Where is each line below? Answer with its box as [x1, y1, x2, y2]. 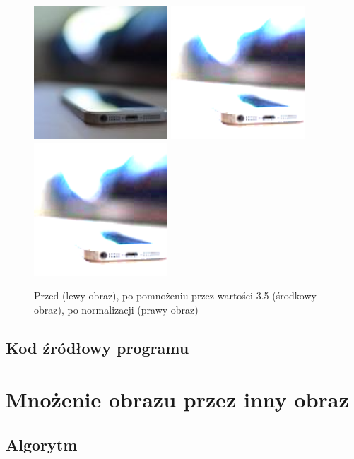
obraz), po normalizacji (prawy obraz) [34, 302, 199, 316]
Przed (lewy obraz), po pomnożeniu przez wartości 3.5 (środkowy [34, 288, 317, 303]
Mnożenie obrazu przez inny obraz [6, 385, 349, 414]
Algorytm [6, 433, 78, 455]
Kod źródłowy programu [6, 336, 189, 358]
